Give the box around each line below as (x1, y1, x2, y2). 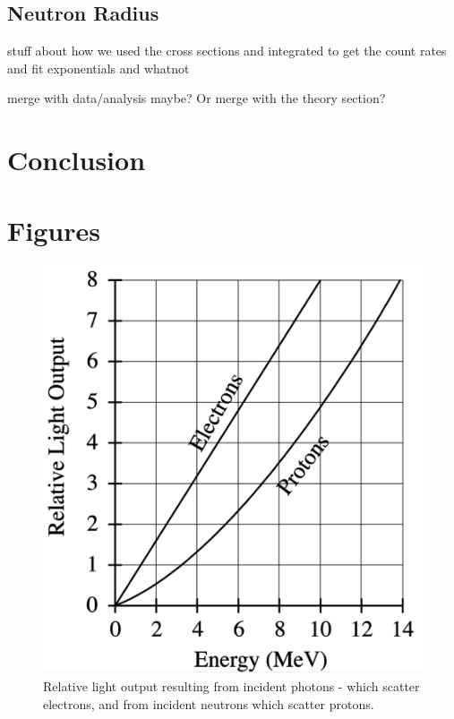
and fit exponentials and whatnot (7, 58, 190, 77)
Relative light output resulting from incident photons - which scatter (43, 677, 420, 696)
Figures (7, 211, 100, 248)
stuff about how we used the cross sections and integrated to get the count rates (7, 41, 447, 60)
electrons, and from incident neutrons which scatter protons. (43, 694, 374, 713)
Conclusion (7, 141, 146, 178)
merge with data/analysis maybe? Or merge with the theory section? (7, 89, 386, 107)
